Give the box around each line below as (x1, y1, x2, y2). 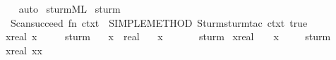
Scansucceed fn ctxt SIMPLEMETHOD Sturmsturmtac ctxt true (10, 15, 308, 30)
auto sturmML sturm (18, 1, 121, 16)
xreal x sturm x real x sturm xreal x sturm (5, 29, 331, 44)
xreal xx (5, 42, 42, 57)
